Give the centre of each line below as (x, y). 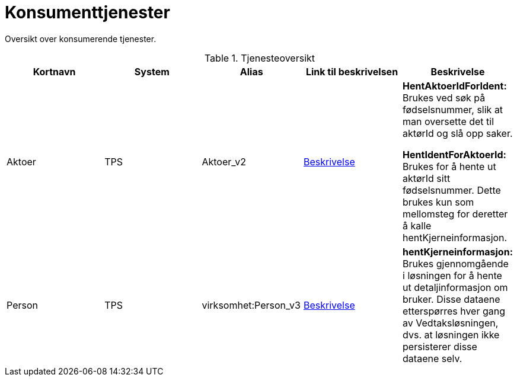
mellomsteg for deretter (455, 214)
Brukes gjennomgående (456, 263)
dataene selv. (433, 358)
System (152, 71)
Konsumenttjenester (87, 12)
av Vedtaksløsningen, (451, 323)
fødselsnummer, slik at (453, 109)
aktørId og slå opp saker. (458, 133)
